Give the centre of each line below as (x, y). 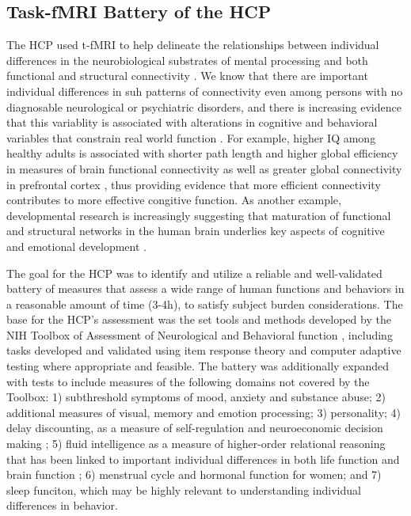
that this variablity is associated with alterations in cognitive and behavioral (192, 122)
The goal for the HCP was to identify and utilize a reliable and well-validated (194, 273)
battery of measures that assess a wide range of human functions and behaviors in (205, 288)
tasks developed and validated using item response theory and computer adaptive (204, 350)
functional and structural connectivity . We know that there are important (187, 76)
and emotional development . (76, 246)
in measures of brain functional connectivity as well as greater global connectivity (204, 168)
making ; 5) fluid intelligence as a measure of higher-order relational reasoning (196, 444)
